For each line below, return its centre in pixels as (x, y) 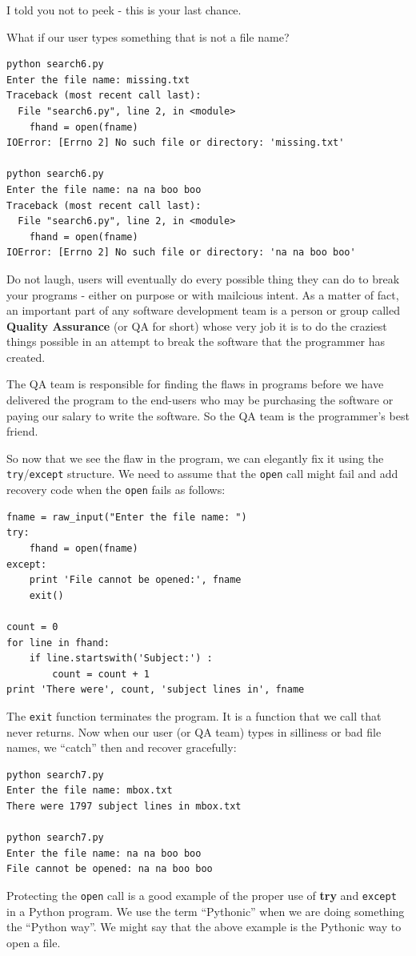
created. (26, 357)
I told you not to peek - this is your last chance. (124, 10)
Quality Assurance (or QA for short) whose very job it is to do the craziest (197, 325)
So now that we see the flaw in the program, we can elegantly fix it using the (195, 458)
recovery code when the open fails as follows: (116, 490)
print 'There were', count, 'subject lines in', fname (156, 690)
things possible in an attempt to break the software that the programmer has (196, 341)
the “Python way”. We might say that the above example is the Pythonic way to (204, 927)
